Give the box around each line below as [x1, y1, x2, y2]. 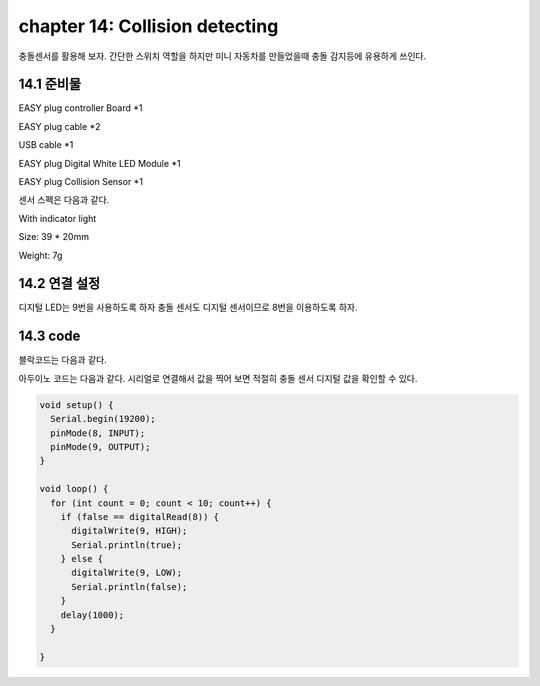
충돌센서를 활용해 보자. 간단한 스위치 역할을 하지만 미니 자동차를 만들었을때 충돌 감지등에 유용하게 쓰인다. [18, 50, 427, 62]
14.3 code [18, 328, 81, 345]
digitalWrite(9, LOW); [71, 567, 183, 579]
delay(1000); [60, 609, 125, 620]
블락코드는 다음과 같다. [18, 354, 107, 366]
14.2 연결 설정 [18, 275, 101, 292]
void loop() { [39, 483, 109, 495]
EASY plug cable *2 [18, 120, 101, 132]
